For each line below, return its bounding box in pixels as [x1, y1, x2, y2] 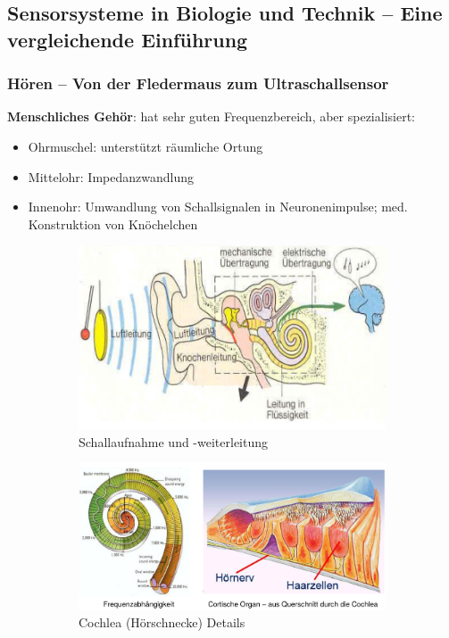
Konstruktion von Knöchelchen [28, 214, 198, 233]
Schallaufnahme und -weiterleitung [79, 432, 269, 451]
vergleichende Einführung [7, 25, 248, 53]
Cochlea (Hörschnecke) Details [79, 613, 245, 632]
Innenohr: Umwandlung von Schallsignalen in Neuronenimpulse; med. [28, 197, 408, 216]
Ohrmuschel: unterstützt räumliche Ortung [28, 137, 263, 155]
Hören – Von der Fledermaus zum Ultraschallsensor [7, 72, 389, 95]
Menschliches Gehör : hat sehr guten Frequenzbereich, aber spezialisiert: [7, 107, 415, 126]
